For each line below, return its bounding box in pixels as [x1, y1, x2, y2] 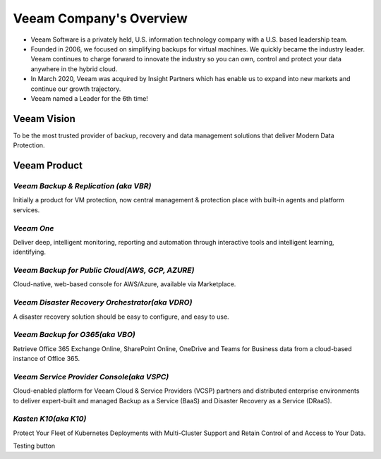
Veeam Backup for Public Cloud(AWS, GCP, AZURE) [13, 265, 195, 275]
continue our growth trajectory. [30, 85, 121, 93]
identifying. [13, 247, 46, 257]
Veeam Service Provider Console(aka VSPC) [13, 372, 169, 381]
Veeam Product [13, 159, 83, 171]
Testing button [13, 441, 56, 451]
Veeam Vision [13, 113, 75, 125]
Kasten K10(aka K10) [13, 414, 87, 424]
